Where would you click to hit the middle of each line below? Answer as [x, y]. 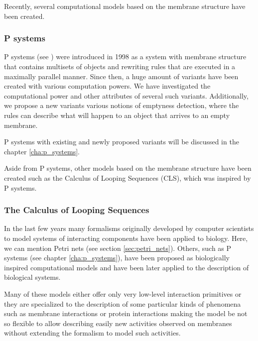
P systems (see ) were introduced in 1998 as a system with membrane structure [125, 57]
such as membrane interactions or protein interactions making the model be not [126, 313]
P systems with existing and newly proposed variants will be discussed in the [122, 142]
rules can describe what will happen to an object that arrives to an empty [117, 115]
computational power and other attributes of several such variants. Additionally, [126, 95]
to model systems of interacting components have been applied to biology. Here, [126, 238]
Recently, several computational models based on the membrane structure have [125, 6]
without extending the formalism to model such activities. [92, 333]
